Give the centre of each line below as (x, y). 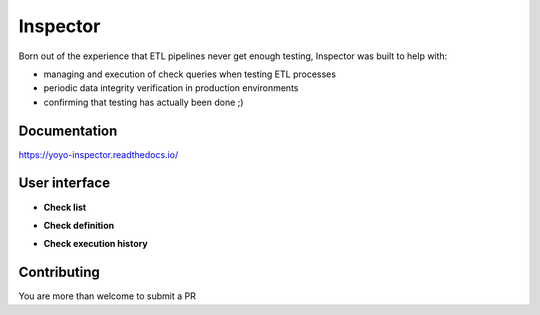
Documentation (68, 130)
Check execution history (96, 244)
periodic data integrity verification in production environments (171, 88)
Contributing (59, 272)
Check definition (79, 225)
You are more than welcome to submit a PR (107, 296)
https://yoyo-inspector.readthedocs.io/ (98, 154)
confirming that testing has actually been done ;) (143, 102)
